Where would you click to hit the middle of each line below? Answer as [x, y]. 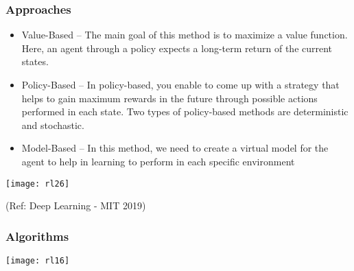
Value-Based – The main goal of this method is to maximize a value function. [185, 35]
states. [35, 61]
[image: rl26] [38, 184]
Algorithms [37, 236]
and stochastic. [53, 125]
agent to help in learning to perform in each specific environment [158, 161]
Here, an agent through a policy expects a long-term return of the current [177, 48]
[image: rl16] [38, 261]
